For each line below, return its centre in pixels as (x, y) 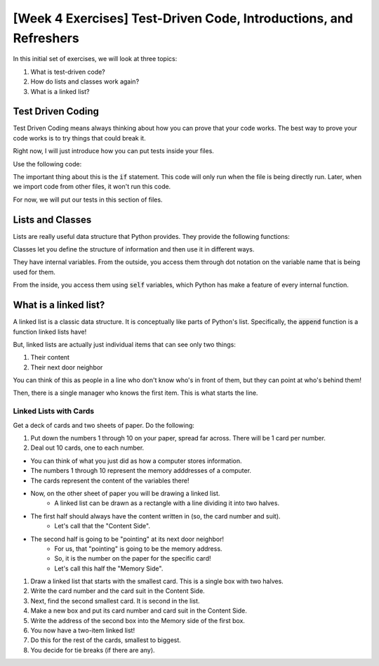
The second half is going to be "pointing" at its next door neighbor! (127, 539)
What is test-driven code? (68, 72)
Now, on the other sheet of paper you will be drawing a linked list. (125, 493)
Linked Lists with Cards (54, 411)
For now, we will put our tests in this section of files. (88, 200)
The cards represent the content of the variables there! (110, 481)
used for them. (34, 272)
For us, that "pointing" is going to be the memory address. (138, 549)
